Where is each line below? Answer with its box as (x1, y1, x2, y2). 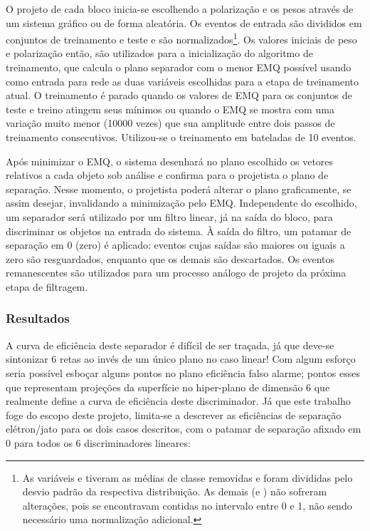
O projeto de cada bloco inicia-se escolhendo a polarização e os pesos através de (6, 1, 354, 16)
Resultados (6, 309, 70, 327)
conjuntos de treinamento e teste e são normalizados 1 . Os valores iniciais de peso (6, 30, 357, 46)
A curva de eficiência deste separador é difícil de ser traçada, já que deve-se (6, 337, 334, 352)
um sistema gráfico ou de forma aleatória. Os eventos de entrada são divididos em (6, 15, 362, 30)
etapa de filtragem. (6, 279, 88, 294)
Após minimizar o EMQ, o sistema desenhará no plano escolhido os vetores (6, 153, 334, 168)
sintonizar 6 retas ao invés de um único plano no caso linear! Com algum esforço (6, 351, 356, 366)
